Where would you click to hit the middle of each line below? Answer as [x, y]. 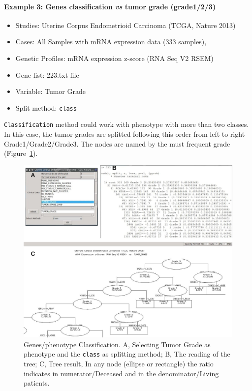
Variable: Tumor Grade [50, 91]
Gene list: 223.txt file [47, 75]
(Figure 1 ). [21, 153]
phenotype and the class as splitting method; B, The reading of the [127, 354]
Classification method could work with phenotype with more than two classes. [126, 124]
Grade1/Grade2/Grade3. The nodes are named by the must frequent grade [117, 143]
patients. [37, 383]
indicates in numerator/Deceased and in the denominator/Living [121, 373]
